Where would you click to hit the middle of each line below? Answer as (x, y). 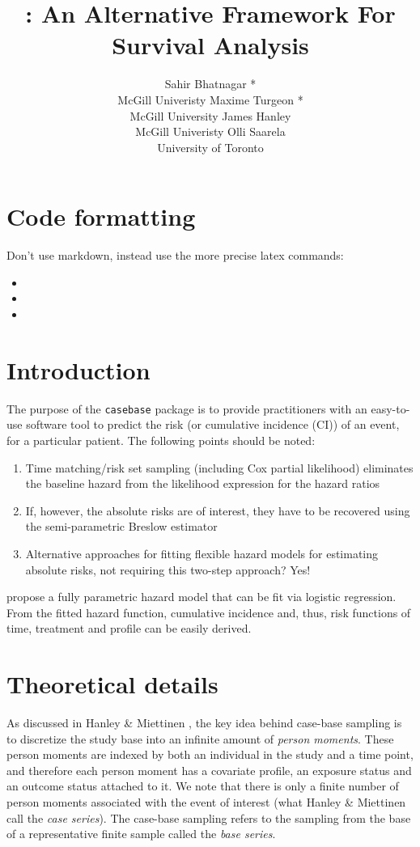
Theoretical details (112, 684)
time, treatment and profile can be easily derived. (129, 628)
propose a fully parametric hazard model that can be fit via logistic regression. (202, 597)
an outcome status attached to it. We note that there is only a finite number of (203, 786)
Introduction (78, 369)
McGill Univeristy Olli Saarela (210, 131)
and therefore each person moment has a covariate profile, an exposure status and (209, 770)
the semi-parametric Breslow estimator (121, 526)
